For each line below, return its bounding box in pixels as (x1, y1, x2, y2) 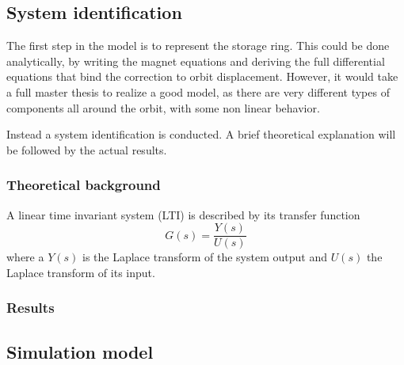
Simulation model (6, 339, 154, 363)
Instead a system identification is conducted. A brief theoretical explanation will (6, 126, 396, 143)
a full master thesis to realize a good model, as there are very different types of (6, 83, 390, 100)
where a (6, 249, 44, 265)
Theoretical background (6, 175, 161, 195)
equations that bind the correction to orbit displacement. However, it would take (6, 68, 398, 85)
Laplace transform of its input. (6, 264, 155, 280)
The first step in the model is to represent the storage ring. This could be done (6, 37, 390, 54)
